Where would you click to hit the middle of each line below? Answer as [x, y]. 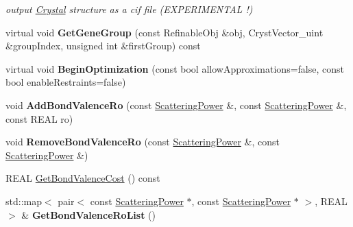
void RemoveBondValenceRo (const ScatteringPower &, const [143, 142]
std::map [24, 201]
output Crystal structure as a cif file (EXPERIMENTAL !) [129, 9]
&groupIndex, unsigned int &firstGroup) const [103, 46]
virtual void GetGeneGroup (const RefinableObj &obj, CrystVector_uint [165, 32]
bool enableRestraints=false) [66, 82]
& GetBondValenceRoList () [88, 214]
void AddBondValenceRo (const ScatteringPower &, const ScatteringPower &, [176, 105]
